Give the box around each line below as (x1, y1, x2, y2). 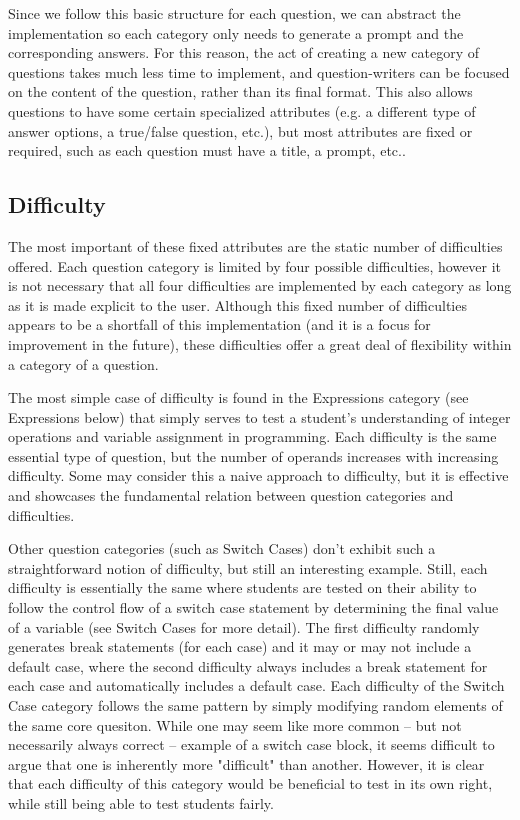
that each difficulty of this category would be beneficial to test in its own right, (8, 773, 493, 794)
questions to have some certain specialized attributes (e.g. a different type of (8, 100, 476, 121)
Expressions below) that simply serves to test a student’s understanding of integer (8, 406, 511, 427)
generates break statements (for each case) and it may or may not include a (8, 636, 472, 657)
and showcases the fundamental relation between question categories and (8, 485, 454, 506)
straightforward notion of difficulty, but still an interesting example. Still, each (8, 557, 488, 578)
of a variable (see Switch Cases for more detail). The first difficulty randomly (8, 616, 480, 637)
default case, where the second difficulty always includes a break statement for (8, 655, 488, 676)
